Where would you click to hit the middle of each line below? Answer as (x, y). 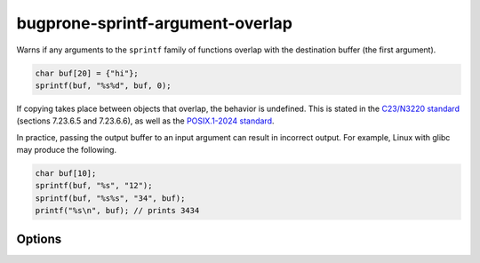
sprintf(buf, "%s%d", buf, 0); (104, 85)
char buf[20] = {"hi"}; (87, 73)
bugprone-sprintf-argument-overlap (155, 23)
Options (39, 239)
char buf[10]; (66, 174)
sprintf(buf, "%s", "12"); (94, 186)
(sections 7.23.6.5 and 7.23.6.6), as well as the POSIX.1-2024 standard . (145, 121)
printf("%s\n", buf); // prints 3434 (117, 211)
